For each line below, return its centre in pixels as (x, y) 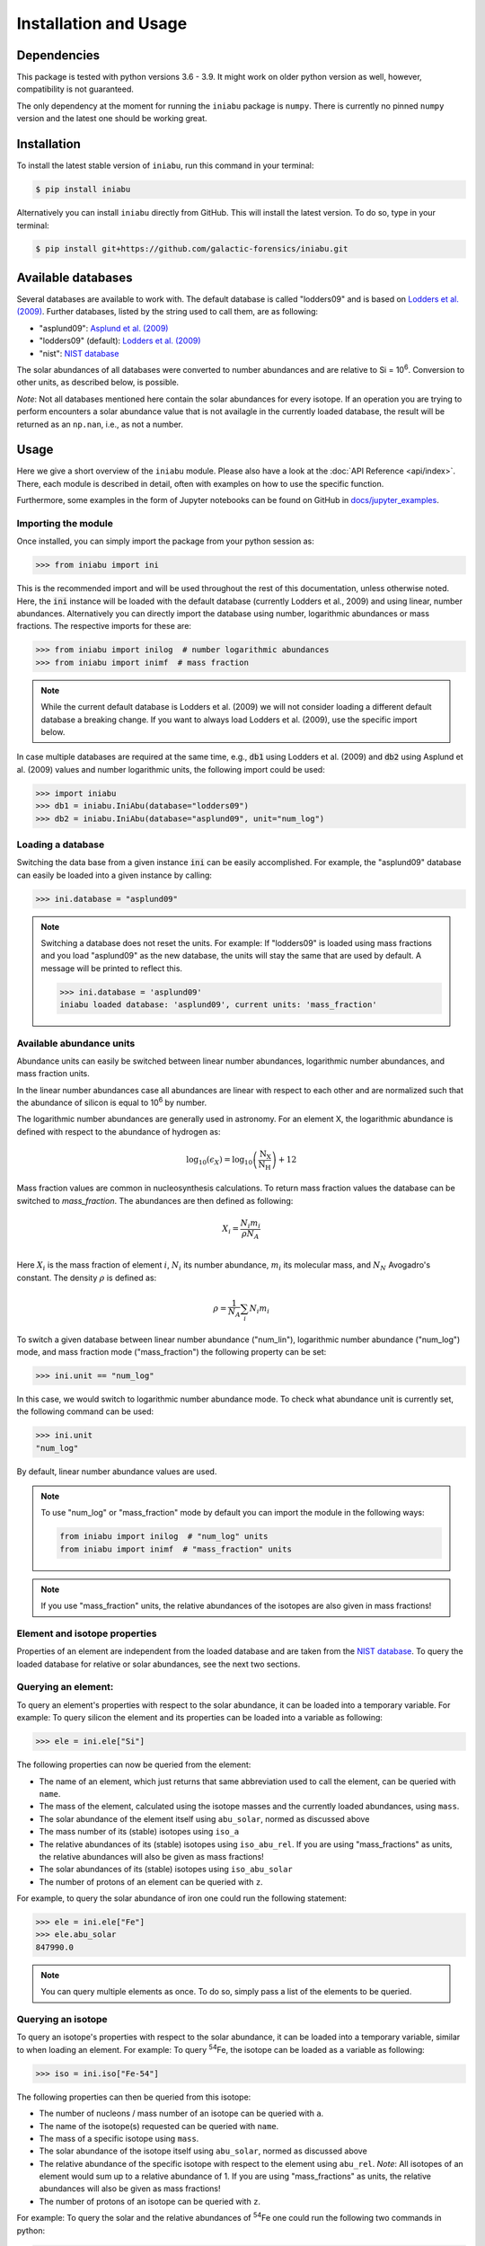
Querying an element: (65, 1687)
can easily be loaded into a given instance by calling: (115, 875)
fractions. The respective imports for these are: (104, 626)
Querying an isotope (62, 2020)
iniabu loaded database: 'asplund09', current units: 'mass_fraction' (218, 1005)
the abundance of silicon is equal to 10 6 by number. (111, 1102)
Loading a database (61, 844)
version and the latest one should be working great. (112, 119)
